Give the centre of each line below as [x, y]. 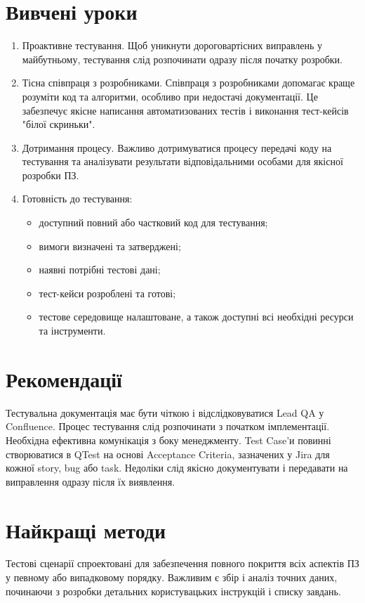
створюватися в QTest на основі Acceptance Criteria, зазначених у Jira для [168, 454]
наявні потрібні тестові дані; [100, 270]
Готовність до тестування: [77, 199]
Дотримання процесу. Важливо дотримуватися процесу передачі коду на [177, 147]
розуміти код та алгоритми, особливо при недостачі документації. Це [170, 96]
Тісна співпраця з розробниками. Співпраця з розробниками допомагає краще [188, 83]
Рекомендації [64, 378]
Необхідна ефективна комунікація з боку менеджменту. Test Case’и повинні [168, 440]
